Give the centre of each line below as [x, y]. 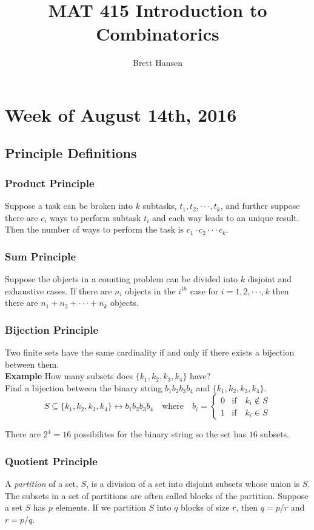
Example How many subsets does [69, 376]
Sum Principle [41, 256]
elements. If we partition [101, 507]
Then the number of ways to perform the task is [95, 229]
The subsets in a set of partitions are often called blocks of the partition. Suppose [157, 495]
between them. [32, 364]
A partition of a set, [42, 484]
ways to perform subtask [95, 217]
